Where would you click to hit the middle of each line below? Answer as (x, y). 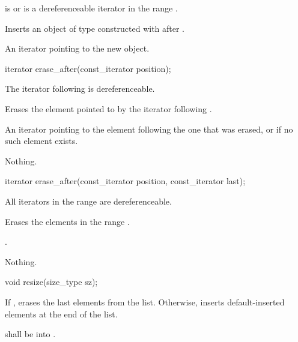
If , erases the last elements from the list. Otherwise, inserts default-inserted (145, 301)
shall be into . (30, 334)
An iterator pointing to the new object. (77, 48)
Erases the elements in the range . (67, 221)
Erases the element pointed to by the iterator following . (108, 108)
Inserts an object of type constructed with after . (95, 28)
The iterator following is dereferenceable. (80, 88)
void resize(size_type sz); (51, 282)
